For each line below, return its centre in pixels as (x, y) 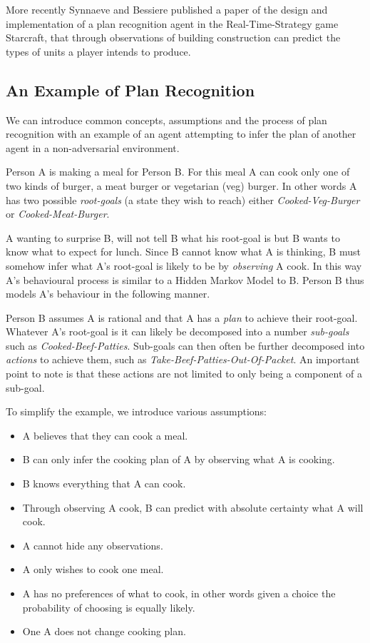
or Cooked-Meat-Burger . (58, 214)
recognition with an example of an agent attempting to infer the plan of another (181, 134)
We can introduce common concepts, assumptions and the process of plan (166, 120)
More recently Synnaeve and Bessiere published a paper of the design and (167, 9)
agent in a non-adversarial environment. (93, 147)
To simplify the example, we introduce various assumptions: (137, 411)
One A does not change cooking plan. (104, 631)
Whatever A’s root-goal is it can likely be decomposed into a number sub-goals (178, 331)
